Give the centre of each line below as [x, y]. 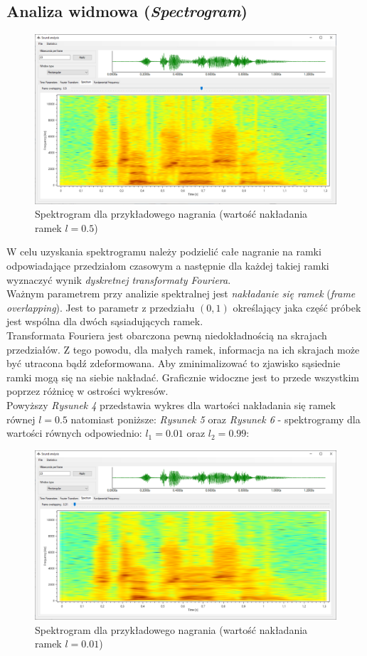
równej [21, 419]
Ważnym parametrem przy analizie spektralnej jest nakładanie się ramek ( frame [181, 293]
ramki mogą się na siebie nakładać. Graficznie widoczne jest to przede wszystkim [183, 377]
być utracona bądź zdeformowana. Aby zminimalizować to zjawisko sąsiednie [174, 363]
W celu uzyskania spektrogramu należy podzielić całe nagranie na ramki [164, 252]
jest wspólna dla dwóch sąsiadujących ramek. [105, 321]
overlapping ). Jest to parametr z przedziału [101, 307]
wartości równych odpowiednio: [74, 433]
